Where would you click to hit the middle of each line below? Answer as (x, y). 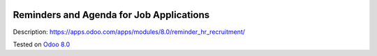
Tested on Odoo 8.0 (42, 44)
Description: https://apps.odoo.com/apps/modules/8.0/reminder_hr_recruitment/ (129, 32)
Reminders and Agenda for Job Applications (111, 15)
